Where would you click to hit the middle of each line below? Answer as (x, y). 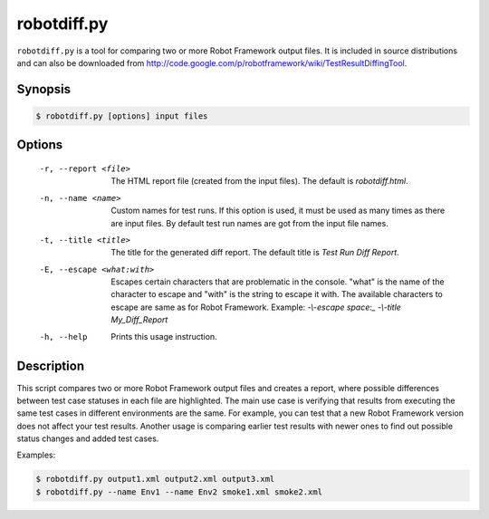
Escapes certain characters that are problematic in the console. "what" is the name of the (278, 282)
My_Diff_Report (139, 320)
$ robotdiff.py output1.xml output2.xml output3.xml (155, 479)
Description (51, 366)
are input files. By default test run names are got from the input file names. (249, 223)
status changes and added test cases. (88, 438)
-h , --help (63, 336)
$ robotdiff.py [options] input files (122, 116)
